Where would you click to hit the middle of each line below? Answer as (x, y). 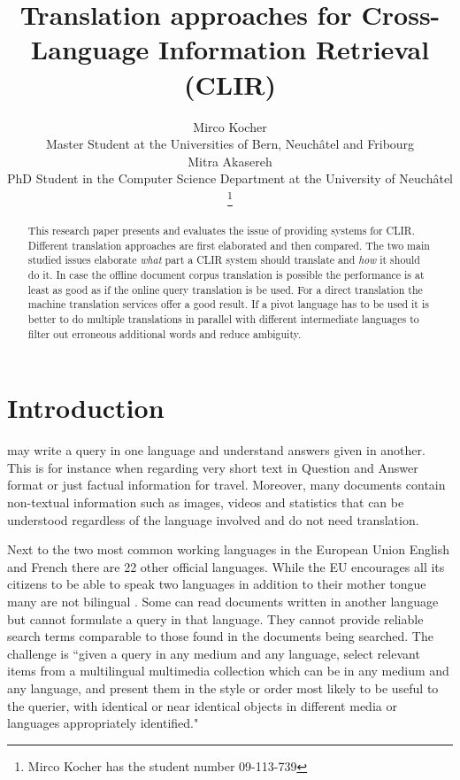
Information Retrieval (294, 49)
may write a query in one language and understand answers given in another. (216, 450)
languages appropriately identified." (103, 723)
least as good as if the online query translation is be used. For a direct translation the (225, 289)
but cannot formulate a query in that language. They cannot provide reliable (215, 618)
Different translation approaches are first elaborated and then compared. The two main (229, 245)
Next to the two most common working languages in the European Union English (229, 549)
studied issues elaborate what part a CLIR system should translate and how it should (224, 260)
